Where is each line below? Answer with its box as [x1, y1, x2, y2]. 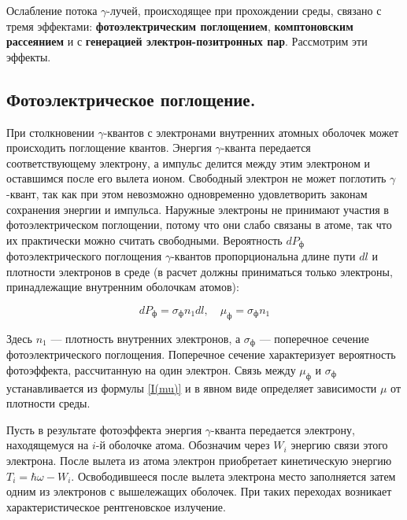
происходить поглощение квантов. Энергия [6, 139, 212, 156]
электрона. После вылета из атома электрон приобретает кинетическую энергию [6, 452, 392, 468]
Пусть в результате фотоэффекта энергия [6, 421, 202, 437]
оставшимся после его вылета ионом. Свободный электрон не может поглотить [6, 170, 387, 186]
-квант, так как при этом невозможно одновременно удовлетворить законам [6, 185, 368, 201]
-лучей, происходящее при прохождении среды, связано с [106, 2, 382, 18]
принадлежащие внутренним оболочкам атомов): [6, 278, 239, 295]
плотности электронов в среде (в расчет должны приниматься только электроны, [6, 263, 393, 279]
